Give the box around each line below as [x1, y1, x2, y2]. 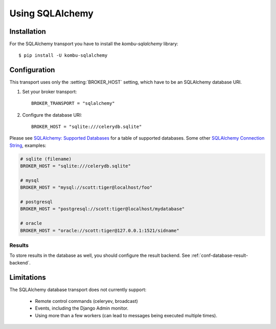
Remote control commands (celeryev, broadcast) [35, 298, 138, 304]
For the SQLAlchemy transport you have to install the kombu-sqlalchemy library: [9, 41, 178, 47]
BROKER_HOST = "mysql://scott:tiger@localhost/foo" [20, 185, 153, 190]
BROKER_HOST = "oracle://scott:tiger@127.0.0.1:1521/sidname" [20, 228, 179, 233]
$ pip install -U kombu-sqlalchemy [18, 53, 108, 58]
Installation [9, 27, 46, 36]
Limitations [9, 273, 46, 281]
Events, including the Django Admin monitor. [35, 305, 129, 312]
